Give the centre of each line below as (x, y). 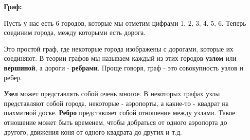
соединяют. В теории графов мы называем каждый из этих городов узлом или (120, 58)
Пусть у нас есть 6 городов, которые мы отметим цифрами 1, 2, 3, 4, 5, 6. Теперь (125, 23)
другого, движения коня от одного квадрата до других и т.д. (93, 131)
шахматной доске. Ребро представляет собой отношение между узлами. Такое (120, 113)
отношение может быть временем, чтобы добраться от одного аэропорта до (116, 122)
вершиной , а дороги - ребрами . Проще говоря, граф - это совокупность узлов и (124, 67)
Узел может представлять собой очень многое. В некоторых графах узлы (112, 94)
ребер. (13, 77)
